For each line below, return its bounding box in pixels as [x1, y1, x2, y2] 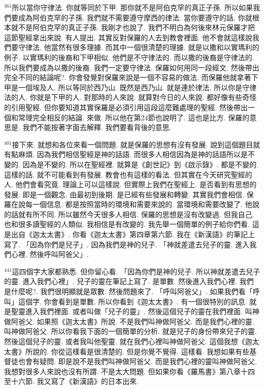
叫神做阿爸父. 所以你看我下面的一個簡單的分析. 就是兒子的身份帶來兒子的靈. [4, 326, 257, 336]
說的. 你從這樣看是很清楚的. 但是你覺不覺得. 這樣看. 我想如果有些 [32, 346, 250, 356]
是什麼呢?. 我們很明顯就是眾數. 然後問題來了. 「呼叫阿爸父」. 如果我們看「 [4, 286, 253, 297]
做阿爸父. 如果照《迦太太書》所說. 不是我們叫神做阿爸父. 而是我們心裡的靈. [4, 316, 254, 326]
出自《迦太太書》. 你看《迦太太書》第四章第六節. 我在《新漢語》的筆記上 [11, 229, 255, 240]
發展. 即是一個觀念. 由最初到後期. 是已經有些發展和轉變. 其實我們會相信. [4, 189, 245, 199]
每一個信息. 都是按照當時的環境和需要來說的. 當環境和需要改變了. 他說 [25, 199, 259, 210]
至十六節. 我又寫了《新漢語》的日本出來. [4, 376, 139, 386]
